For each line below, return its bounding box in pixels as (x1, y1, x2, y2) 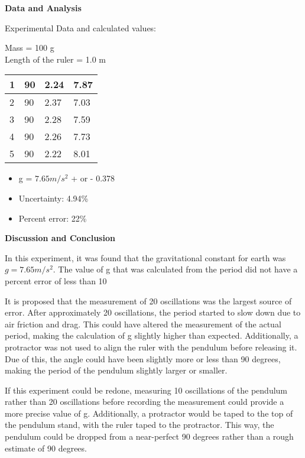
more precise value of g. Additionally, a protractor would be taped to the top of (5, 407, 293, 419)
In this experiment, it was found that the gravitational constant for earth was (5, 251, 286, 264)
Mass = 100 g (5, 41, 54, 54)
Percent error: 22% (18, 212, 87, 224)
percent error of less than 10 (5, 274, 107, 287)
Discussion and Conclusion (5, 232, 115, 244)
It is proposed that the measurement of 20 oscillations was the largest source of (5, 294, 292, 307)
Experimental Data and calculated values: (5, 21, 157, 34)
